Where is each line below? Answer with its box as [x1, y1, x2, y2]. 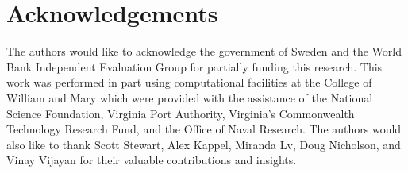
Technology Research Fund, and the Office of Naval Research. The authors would [6, 121, 402, 137]
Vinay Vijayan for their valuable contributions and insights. [6, 152, 297, 168]
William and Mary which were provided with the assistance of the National [6, 89, 373, 106]
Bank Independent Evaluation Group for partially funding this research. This [6, 58, 383, 75]
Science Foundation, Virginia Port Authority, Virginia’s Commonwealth [6, 105, 355, 121]
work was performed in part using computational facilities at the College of [6, 74, 372, 90]
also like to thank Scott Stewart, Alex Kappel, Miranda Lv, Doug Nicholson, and [6, 136, 401, 152]
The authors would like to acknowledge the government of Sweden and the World [6, 43, 402, 60]
